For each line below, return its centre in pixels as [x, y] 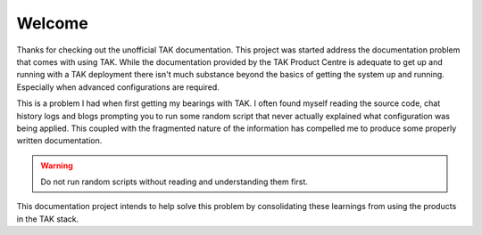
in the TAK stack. [48, 219]
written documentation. [59, 141]
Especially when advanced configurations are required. [118, 87]
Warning [57, 166]
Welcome [52, 23]
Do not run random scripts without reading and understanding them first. [174, 182]
